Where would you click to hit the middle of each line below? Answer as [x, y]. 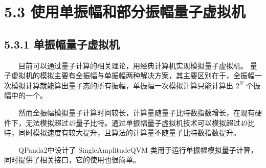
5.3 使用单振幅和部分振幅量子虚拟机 [125, 11]
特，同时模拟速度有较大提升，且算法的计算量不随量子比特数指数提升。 [122, 133]
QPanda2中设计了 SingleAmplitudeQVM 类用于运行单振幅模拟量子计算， [138, 149]
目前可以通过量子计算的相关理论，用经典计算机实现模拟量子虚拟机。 [133, 65]
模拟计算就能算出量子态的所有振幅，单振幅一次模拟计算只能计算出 [122, 85]
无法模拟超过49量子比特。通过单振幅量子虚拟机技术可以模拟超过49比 [140, 122]
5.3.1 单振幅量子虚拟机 [62, 44]
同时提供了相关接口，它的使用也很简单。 [72, 160]
